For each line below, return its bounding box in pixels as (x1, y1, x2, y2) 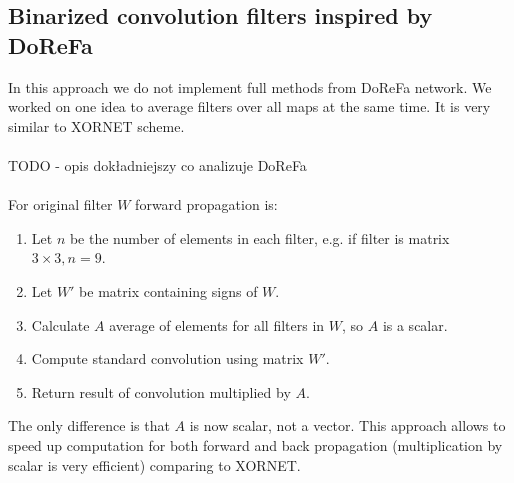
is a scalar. (382, 314, 448, 335)
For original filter (8, 194, 113, 215)
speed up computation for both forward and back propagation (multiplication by (8, 434, 503, 455)
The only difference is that (8, 415, 170, 436)
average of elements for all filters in (109, 314, 325, 335)
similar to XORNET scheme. (8, 115, 185, 136)
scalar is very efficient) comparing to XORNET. (8, 454, 301, 475)
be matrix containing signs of (79, 280, 258, 301)
